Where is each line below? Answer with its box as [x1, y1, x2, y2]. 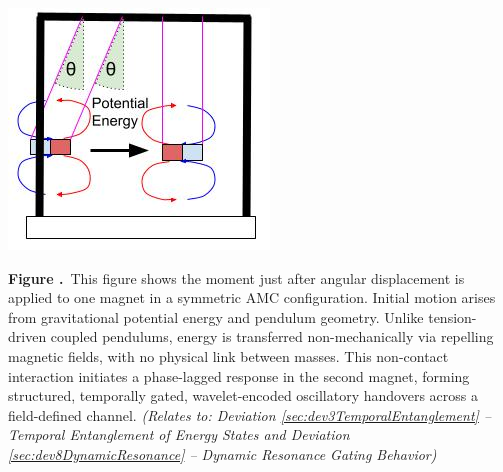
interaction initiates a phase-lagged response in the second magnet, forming [8, 365, 470, 386]
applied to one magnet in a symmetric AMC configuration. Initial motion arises [8, 287, 496, 308]
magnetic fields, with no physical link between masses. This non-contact [8, 345, 449, 366]
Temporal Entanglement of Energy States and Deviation [8, 424, 350, 445]
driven [8, 326, 47, 347]
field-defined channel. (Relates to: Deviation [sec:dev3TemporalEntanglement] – [8, 404, 492, 425]
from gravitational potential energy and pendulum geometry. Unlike [8, 306, 424, 327]
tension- [428, 306, 477, 327]
